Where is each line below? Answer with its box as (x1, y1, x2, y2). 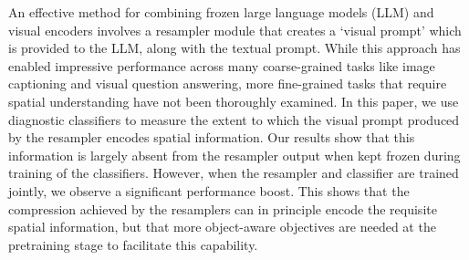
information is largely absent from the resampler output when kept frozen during (8, 145, 461, 164)
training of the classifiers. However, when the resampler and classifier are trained (8, 163, 459, 182)
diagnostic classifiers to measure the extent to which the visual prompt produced (8, 109, 460, 129)
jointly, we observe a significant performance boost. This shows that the (8, 181, 410, 200)
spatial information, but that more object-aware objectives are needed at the (8, 217, 436, 236)
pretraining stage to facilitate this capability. (8, 234, 258, 254)
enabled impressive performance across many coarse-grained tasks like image (8, 56, 435, 75)
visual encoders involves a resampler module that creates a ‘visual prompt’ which (8, 20, 462, 39)
